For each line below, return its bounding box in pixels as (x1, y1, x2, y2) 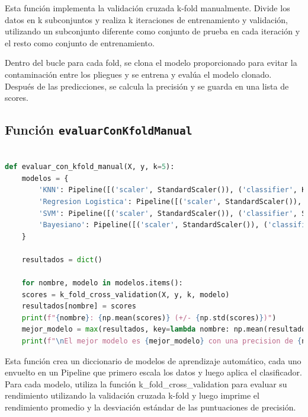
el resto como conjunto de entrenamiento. (5, 36, 155, 49)
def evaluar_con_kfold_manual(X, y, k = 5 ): (5, 163, 175, 171)
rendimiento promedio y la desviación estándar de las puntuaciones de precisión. (5, 401, 296, 413)
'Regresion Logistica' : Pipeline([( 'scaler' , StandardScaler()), (38, 197, 302, 206)
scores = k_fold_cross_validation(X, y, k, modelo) (21, 290, 230, 299)
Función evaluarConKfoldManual (5, 120, 192, 139)
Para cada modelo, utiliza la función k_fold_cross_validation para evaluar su (5, 377, 287, 390)
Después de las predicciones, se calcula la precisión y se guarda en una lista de (5, 79, 289, 92)
